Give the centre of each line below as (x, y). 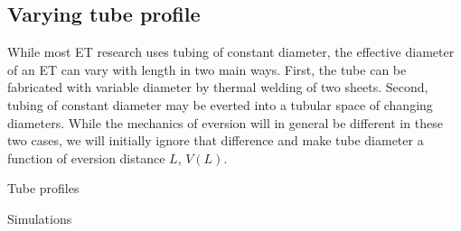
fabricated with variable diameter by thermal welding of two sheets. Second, (218, 87)
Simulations (40, 218)
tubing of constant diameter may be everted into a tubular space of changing (220, 104)
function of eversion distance (86, 157)
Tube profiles (43, 188)
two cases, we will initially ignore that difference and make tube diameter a (216, 140)
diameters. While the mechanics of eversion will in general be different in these (225, 122)
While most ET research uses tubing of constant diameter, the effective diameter (231, 52)
